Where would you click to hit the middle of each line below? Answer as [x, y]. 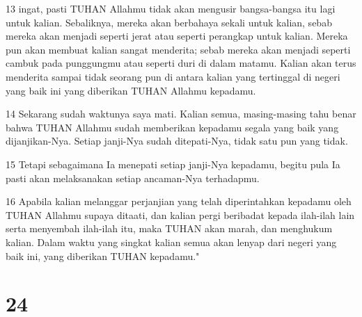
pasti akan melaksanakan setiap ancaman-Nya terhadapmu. [133, 178]
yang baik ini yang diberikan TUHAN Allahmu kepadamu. [131, 90]
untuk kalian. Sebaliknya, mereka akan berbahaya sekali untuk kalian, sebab [169, 22]
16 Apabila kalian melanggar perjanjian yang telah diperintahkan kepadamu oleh [179, 201]
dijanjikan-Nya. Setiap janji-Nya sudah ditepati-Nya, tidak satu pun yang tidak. [177, 141]
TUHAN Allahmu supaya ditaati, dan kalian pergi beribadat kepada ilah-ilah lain [180, 214]
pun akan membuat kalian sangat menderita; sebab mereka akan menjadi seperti [178, 49]
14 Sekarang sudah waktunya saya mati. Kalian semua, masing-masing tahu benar [181, 114]
